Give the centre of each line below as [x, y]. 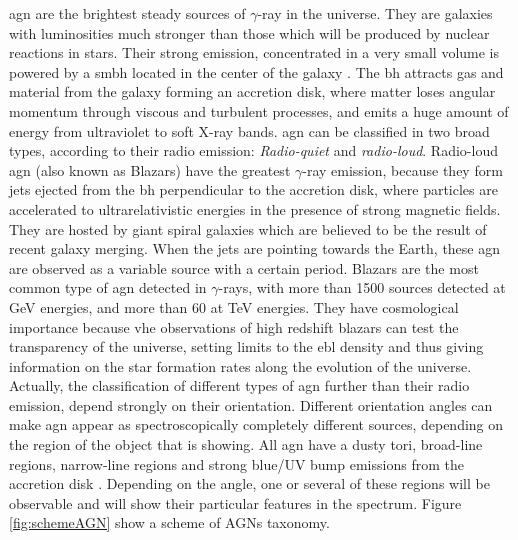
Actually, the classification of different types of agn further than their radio [239, 385]
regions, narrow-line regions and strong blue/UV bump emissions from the [236, 463]
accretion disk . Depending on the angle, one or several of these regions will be [249, 483]
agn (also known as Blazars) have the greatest [150, 169]
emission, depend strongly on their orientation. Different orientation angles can [251, 404]
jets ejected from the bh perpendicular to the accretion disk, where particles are [253, 189]
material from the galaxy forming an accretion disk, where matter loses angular [252, 91]
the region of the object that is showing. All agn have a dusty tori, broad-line [246, 444]
